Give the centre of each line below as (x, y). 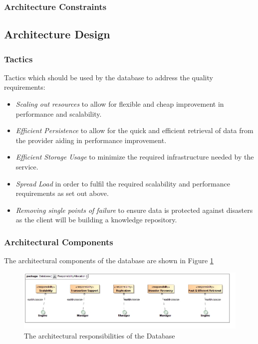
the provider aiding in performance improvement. (91, 140)
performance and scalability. (59, 113)
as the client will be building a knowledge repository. (96, 220)
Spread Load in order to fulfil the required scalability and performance (123, 183)
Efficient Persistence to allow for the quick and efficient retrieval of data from (134, 130)
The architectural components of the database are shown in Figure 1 (109, 260)
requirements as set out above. (62, 193)
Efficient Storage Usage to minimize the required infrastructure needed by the (135, 157)
